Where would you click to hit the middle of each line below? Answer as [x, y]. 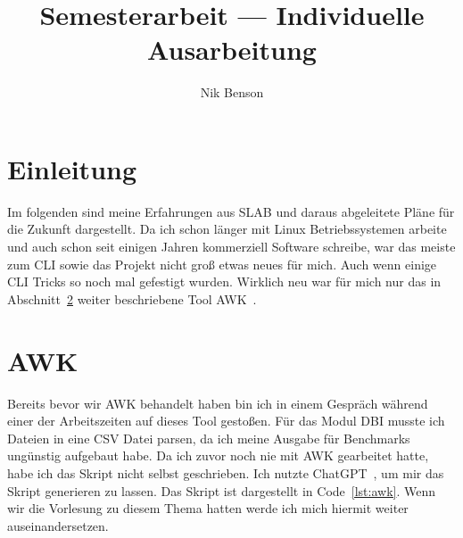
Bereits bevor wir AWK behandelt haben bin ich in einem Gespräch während [218, 403]
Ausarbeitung [232, 50]
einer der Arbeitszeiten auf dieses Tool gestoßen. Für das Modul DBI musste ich [226, 421]
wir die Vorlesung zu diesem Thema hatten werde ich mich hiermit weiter [208, 508]
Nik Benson [232, 92]
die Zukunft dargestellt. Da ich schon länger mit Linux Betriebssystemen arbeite [227, 229]
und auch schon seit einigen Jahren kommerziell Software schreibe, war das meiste [231, 247]
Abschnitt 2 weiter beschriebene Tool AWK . [132, 298]
